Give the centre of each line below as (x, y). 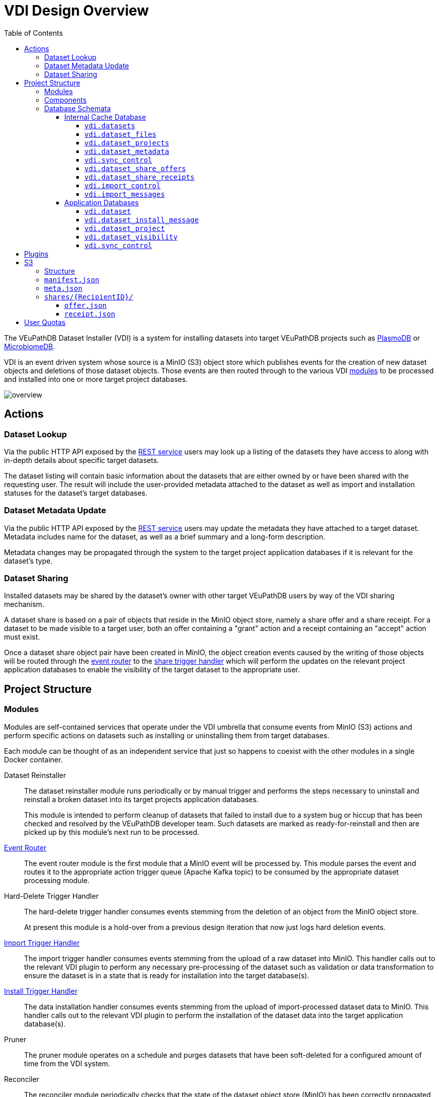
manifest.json (72, 280)
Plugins (36, 254)
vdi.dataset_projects (127, 143)
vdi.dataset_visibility (131, 237)
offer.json (86, 305)
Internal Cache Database (105, 117)
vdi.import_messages (125, 194)
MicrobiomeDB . (30, 346)
